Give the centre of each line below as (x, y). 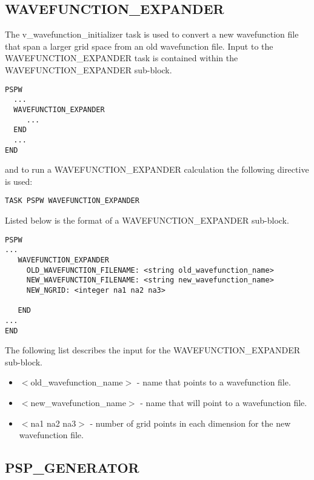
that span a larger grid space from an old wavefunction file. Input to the (139, 46)
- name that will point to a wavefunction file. (224, 402)
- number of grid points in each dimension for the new (190, 423)
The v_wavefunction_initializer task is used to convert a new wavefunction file (152, 34)
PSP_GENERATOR (72, 468)
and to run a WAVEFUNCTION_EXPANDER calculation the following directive (157, 169)
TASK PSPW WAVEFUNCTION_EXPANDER (72, 201)
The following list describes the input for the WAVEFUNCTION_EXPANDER (153, 350)
